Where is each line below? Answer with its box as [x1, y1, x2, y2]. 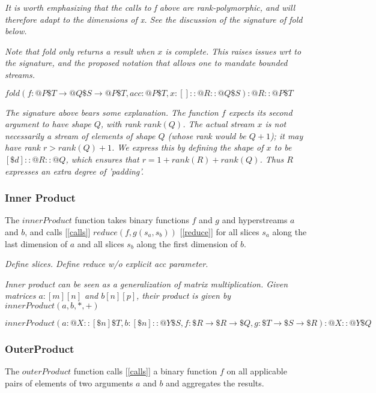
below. [5, 25, 27, 37]
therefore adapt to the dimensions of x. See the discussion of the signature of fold [5, 13, 303, 25]
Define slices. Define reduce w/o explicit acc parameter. [5, 257, 208, 270]
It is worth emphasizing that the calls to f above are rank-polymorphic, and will [5, 1, 296, 13]
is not [265, 118, 287, 130]
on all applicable [226, 365, 287, 377]
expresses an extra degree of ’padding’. [5, 164, 144, 177]
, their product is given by [136, 289, 231, 302]
